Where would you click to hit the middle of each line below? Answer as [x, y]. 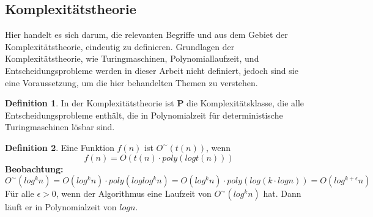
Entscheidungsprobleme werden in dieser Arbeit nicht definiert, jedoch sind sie [152, 70]
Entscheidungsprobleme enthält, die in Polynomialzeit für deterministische [144, 115]
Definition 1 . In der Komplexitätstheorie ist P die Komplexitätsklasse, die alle [155, 103]
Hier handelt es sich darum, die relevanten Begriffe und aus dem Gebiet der [146, 35]
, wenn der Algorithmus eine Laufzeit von [134, 193]
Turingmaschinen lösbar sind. [60, 127]
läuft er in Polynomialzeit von [61, 207]
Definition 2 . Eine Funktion [60, 147]
